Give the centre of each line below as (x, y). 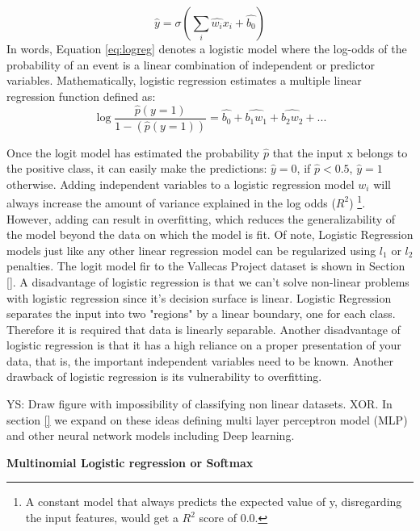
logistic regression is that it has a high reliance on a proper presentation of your (204, 345)
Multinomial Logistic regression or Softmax (130, 462)
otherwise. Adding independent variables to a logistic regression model (181, 184)
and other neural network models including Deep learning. (151, 435)
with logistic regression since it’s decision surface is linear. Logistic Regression (199, 297)
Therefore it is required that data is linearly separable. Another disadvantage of (204, 329)
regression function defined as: (81, 96)
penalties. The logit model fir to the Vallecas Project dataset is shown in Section (206, 266)
